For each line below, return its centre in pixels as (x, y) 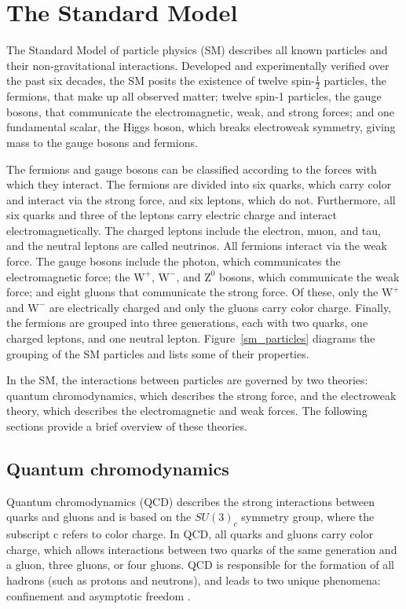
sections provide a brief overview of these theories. (127, 426)
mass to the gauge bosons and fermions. (102, 142)
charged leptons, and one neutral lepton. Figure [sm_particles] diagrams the (191, 338)
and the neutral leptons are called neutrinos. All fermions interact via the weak (197, 246)
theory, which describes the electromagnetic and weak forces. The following (187, 411)
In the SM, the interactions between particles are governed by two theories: (187, 380)
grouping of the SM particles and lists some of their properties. (158, 353)
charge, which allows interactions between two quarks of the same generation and (202, 549)
